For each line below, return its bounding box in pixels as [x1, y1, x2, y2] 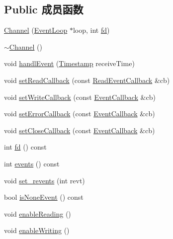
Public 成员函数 [4, 1, 84, 17]
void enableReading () [4, 208, 71, 219]
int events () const [4, 158, 60, 168]
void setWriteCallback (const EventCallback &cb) [4, 91, 156, 102]
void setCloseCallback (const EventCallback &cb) [4, 125, 155, 135]
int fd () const [4, 142, 47, 152]
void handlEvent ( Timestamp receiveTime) [4, 58, 135, 69]
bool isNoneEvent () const [4, 192, 84, 202]
